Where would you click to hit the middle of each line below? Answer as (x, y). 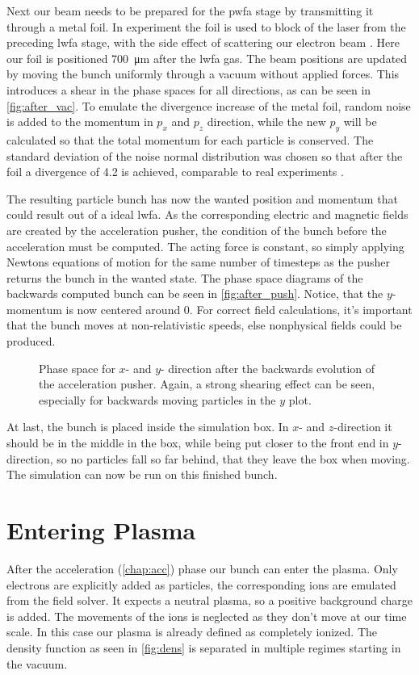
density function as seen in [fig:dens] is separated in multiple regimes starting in (204, 647)
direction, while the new (266, 122)
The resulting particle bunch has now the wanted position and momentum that (202, 198)
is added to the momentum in (80, 122)
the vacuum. (37, 663)
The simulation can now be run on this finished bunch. (142, 474)
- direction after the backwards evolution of (268, 368)
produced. (31, 341)
